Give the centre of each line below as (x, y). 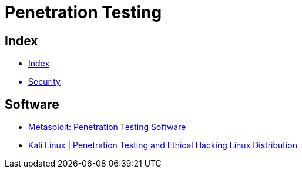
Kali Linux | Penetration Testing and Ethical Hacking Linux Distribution (163, 145)
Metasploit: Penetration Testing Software (107, 127)
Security (44, 82)
